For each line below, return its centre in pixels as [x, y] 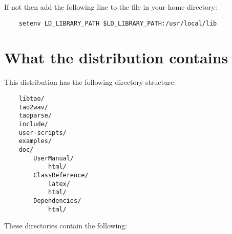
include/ [33, 124]
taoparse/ [35, 116]
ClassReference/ [61, 175]
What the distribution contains [116, 57]
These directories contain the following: [66, 226]
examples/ [35, 141]
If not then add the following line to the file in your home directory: [111, 7]
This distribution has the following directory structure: [90, 82]
